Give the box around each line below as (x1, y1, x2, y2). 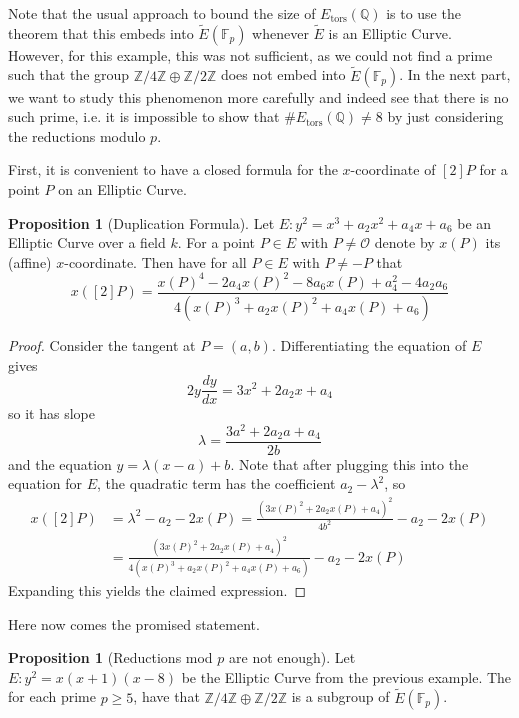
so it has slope (8, 403, 95, 424)
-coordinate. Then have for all (64, 251, 247, 272)
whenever (252, 22, 309, 43)
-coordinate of (350, 159, 436, 180)
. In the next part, (399, 64, 511, 85)
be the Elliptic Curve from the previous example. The (181, 666, 512, 687)
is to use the (386, 3, 461, 23)
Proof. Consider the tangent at (8, 334, 196, 355)
